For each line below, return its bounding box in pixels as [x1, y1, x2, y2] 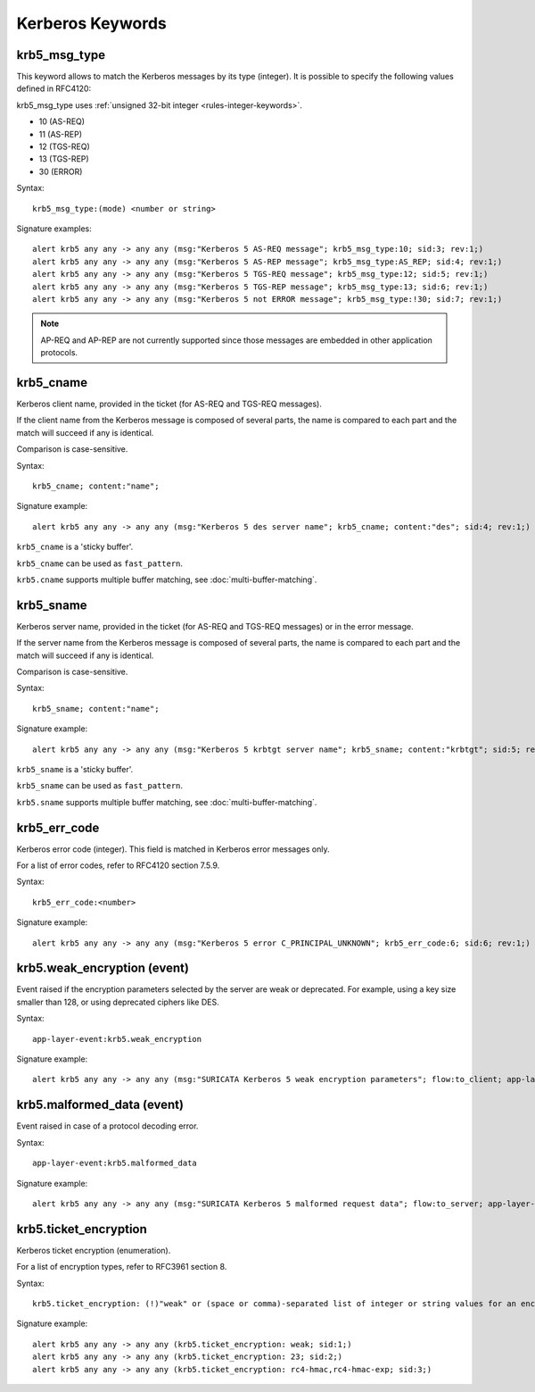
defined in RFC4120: [16, 83, 92, 94]
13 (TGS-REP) [38, 154, 89, 164]
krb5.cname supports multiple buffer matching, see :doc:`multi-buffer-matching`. [16, 574, 317, 585]
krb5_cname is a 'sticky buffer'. [16, 541, 134, 553]
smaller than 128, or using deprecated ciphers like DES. [16, 996, 220, 1007]
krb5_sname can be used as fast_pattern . [16, 780, 183, 791]
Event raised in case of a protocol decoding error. [16, 1121, 199, 1131]
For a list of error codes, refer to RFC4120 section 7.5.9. [16, 860, 220, 871]
